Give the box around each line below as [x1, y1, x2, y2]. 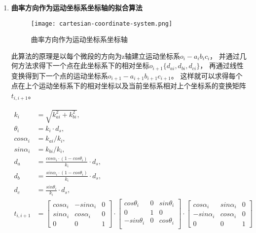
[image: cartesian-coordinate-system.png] [31, 20, 173, 27]
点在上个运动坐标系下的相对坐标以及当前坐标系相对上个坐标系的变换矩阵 [11, 80, 246, 91]
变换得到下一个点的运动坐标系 [11, 70, 108, 80]
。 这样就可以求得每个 [171, 70, 243, 80]
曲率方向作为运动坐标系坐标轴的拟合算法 [11, 2, 143, 12]
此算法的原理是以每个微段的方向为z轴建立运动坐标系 [11, 50, 181, 61]
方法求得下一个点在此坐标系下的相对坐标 [18, 60, 149, 71]
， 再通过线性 [200, 60, 244, 71]
